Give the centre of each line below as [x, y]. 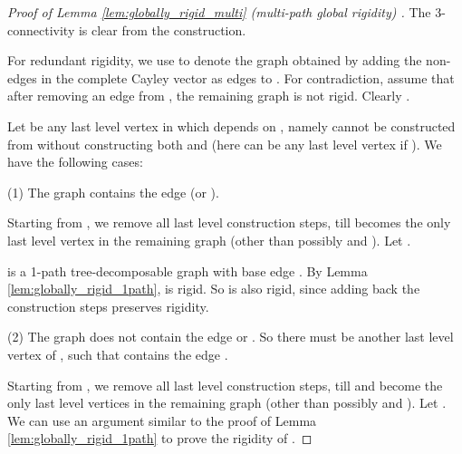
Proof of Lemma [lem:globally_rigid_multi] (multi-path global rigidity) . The [219, 12]
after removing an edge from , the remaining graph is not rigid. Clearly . [209, 96]
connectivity [41, 29]
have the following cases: [75, 162]
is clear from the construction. [162, 29]
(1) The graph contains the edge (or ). [113, 192]
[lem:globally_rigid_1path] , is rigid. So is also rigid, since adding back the [214, 289]
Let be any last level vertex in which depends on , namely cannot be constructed [231, 126]
